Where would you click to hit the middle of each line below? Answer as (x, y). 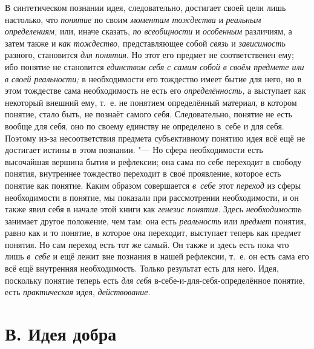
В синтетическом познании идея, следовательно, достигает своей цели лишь (146, 7)
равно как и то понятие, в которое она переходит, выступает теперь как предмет (153, 233)
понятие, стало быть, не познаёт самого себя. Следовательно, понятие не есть (149, 114)
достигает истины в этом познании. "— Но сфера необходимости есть (134, 150)
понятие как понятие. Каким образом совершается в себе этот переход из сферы (153, 185)
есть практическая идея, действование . (78, 292)
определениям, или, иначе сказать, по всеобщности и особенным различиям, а (149, 31)
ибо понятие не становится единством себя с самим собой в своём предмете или (155, 66)
